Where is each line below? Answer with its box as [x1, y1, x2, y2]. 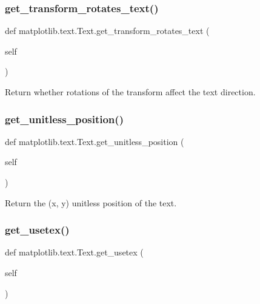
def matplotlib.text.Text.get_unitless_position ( [5, 135, 184, 147]
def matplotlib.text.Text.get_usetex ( [5, 246, 144, 258]
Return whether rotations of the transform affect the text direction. [5, 86, 256, 98]
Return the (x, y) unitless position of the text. [5, 196, 177, 209]
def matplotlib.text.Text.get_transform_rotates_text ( [5, 24, 210, 37]
